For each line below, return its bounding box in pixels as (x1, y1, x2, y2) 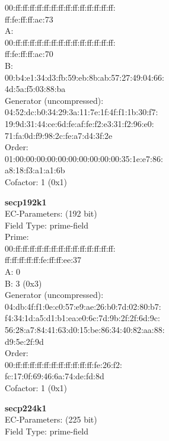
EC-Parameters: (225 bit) (5, 413, 97, 426)
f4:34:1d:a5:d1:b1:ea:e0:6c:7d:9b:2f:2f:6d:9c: (5, 312, 160, 324)
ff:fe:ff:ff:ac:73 (5, 12, 53, 25)
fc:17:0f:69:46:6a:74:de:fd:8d (5, 370, 104, 382)
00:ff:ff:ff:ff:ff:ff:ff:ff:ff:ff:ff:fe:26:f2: (5, 358, 122, 370)
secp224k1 (5, 401, 47, 414)
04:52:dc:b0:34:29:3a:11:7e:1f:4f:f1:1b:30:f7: (5, 106, 158, 118)
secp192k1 (5, 195, 47, 208)
